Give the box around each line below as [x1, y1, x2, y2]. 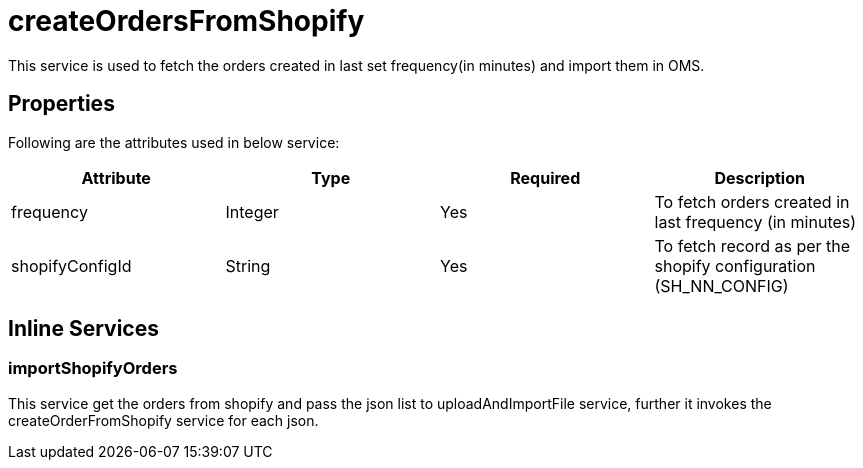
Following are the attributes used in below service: [8, 133, 340, 151]
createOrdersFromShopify [8, 4, 365, 38]
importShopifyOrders [8, 358, 178, 379]
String [225, 255, 271, 276]
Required [510, 167, 581, 188]
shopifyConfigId [11, 255, 132, 276]
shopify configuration [654, 255, 816, 276]
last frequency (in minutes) [654, 211, 857, 232]
